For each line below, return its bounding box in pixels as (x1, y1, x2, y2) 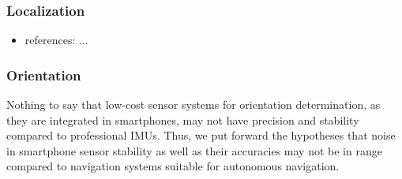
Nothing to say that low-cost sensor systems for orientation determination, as (6, 96, 381, 113)
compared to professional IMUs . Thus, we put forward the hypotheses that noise (6, 127, 396, 144)
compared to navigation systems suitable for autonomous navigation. (6, 158, 340, 174)
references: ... (24, 32, 88, 48)
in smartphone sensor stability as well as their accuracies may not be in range (6, 142, 382, 158)
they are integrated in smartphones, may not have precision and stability (6, 111, 359, 128)
